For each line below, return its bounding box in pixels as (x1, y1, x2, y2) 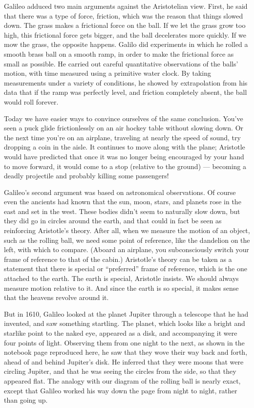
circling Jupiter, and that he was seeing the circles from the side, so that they (4, 366, 236, 376)
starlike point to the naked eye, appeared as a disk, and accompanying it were (4, 328, 237, 338)
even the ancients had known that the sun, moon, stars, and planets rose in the (4, 196, 241, 207)
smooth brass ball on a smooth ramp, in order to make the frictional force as (4, 48, 234, 59)
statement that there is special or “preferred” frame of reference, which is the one (4, 263, 247, 274)
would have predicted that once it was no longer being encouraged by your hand (4, 151, 244, 161)
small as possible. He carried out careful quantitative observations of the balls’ (4, 58, 238, 68)
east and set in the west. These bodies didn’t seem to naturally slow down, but (4, 206, 240, 216)
